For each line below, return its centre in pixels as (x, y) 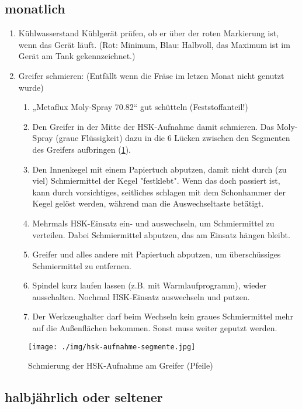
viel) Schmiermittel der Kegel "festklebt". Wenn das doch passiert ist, (156, 181)
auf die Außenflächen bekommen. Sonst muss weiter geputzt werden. (155, 328)
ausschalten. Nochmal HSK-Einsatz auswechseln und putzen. (141, 296)
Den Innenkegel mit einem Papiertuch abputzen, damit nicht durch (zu (159, 169)
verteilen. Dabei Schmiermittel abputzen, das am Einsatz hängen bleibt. (161, 234)
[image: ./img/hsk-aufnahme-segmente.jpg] (112, 347)
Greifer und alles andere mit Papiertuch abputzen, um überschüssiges (157, 254)
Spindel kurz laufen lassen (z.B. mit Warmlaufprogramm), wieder (149, 285)
